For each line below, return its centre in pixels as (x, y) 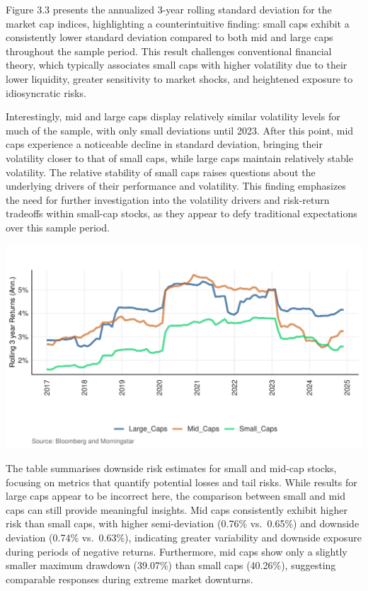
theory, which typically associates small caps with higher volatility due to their (177, 65)
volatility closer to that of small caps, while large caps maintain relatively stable (179, 157)
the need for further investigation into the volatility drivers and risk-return (168, 199)
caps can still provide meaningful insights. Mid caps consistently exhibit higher (177, 509)
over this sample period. (58, 227)
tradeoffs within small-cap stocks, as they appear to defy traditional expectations (182, 213)
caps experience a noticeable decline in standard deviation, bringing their (164, 144)
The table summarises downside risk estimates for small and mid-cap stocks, (171, 468)
